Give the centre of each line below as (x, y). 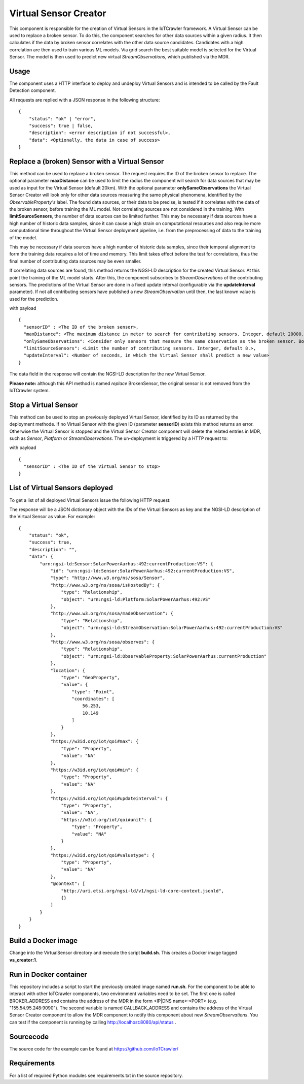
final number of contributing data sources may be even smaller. (75, 261)
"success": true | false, (61, 125)
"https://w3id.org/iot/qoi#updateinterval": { (109, 798)
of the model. (23, 237)
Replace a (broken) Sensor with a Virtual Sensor (87, 161)
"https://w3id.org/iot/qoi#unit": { (106, 820)
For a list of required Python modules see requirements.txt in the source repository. (96, 1075)
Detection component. (33, 90)
